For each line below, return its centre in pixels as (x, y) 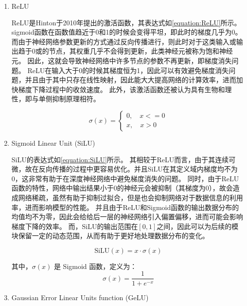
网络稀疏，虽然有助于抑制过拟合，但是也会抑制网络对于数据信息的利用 (131, 197)
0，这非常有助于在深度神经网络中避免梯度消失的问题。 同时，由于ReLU (125, 178)
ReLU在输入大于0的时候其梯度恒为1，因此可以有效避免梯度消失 (128, 70)
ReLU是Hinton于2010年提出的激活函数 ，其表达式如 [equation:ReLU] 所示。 (126, 22)
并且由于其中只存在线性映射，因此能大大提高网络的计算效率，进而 (131, 80)
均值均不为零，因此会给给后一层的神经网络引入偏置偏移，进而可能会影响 (127, 217)
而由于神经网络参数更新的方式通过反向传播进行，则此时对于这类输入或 (124, 41)
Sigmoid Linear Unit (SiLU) (53, 143)
